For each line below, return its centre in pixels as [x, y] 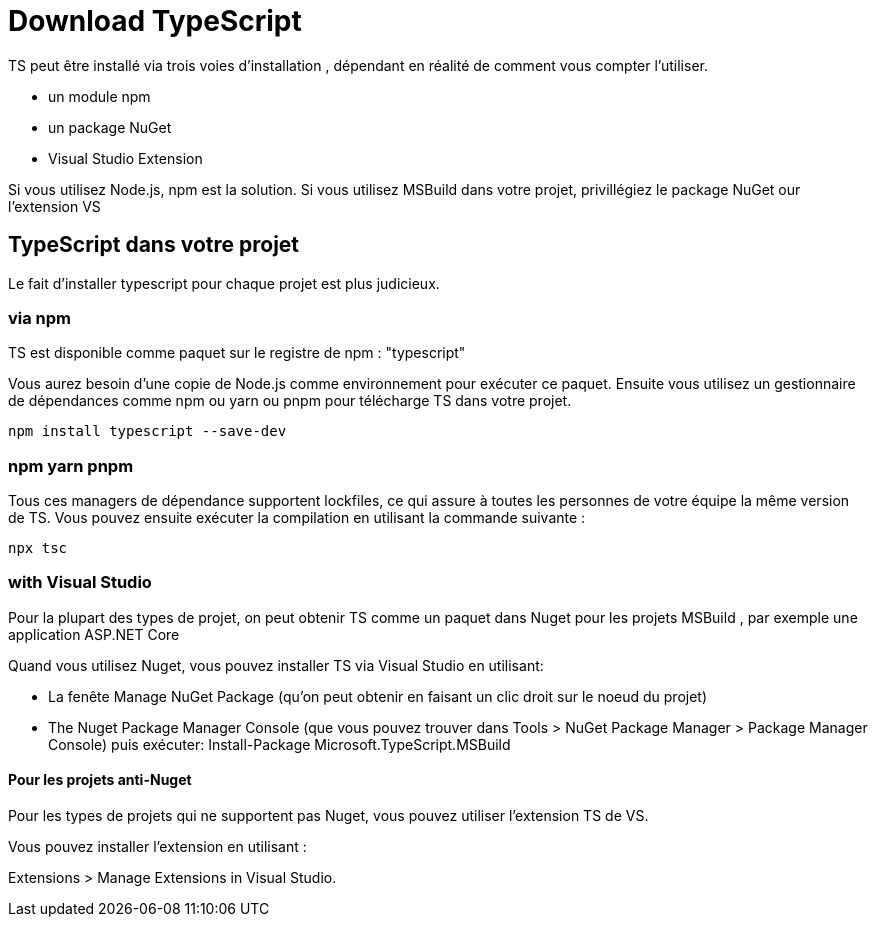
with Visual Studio [80, 582]
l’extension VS [54, 206]
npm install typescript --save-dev [147, 431]
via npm [40, 317]
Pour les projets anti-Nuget [100, 780]
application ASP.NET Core [94, 634]
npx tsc [38, 548]
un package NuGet [110, 127]
